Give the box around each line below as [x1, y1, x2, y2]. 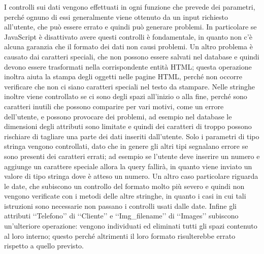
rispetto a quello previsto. [4, 240, 84, 251]
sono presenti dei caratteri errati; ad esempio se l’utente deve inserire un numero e [4, 150, 260, 161]
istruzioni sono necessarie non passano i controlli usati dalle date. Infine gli [4, 200, 237, 211]
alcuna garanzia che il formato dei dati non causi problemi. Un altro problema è [4, 41, 253, 52]
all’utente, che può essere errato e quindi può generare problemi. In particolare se [4, 21, 257, 32]
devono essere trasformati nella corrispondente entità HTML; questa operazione [4, 61, 252, 72]
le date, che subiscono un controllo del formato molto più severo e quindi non [4, 180, 245, 191]
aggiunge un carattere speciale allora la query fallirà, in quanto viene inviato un [4, 161, 252, 171]
